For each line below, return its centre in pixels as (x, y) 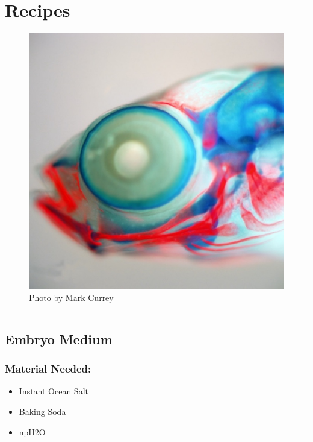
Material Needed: (48, 369)
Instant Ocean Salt (54, 391)
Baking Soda (42, 411)
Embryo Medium (59, 339)
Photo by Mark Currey (71, 297)
